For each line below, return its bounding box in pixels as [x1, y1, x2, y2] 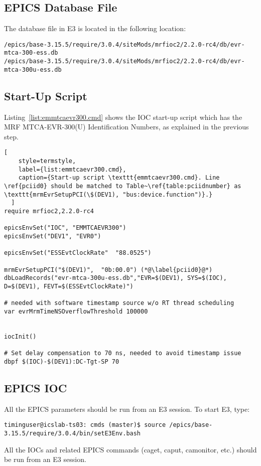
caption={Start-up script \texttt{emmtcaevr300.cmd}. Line [18, 174, 220, 182]
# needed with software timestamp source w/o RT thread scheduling [4, 299, 234, 307]
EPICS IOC [4, 380, 67, 395]
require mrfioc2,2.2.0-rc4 [4, 208, 94, 215]
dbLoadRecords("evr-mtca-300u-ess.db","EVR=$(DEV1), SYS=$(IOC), [4, 274, 227, 282]
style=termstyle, [18, 158, 76, 165]
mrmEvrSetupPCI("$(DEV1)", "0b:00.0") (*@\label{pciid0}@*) [4, 266, 213, 273]
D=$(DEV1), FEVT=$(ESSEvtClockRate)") [4, 282, 134, 290]
